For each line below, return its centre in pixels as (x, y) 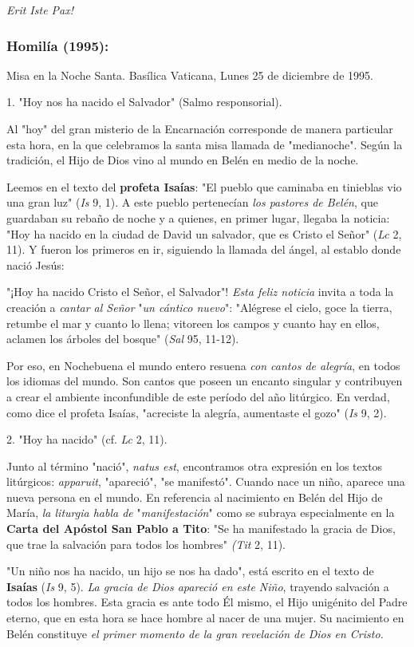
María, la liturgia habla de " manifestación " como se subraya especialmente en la (201, 513)
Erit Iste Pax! (40, 10)
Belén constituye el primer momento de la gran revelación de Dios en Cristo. (195, 633)
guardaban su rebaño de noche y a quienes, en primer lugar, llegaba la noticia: (198, 217)
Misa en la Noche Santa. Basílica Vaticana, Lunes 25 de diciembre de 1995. (190, 75)
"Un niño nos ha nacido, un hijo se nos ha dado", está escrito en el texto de (190, 571)
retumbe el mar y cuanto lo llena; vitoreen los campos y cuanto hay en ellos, (193, 323)
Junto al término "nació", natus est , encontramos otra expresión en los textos (195, 466)
